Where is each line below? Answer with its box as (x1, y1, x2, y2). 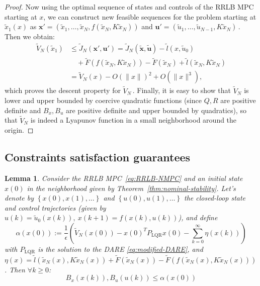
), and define (178, 212, 218, 223)
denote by (5, 193, 34, 203)
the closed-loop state (184, 193, 246, 203)
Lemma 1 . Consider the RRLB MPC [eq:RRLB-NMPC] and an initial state (5, 172, 243, 183)
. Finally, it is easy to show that (132, 85, 231, 96)
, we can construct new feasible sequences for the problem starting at (43, 11, 256, 22)
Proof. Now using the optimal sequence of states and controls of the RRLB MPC (5, 2, 254, 12)
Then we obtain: (5, 31, 55, 42)
